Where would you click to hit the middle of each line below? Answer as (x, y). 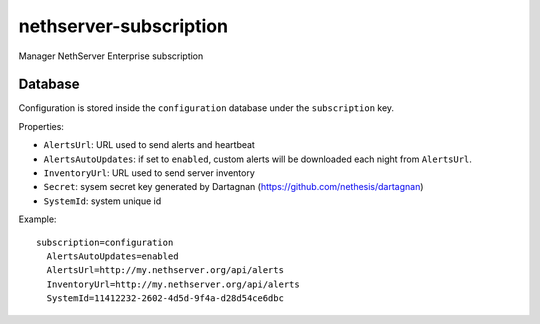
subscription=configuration (105, 242)
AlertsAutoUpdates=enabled (112, 256)
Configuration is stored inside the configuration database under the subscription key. (206, 108)
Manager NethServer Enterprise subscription (111, 56)
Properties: (41, 126)
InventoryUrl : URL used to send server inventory (149, 173)
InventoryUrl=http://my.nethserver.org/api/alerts (173, 284)
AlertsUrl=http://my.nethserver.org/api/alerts (165, 270)
